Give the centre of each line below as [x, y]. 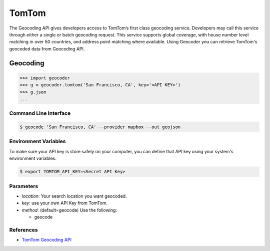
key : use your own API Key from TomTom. [64, 203]
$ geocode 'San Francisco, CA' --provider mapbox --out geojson [100, 127]
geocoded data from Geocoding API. [47, 49]
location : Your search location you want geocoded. [74, 196]
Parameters [24, 186]
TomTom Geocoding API [47, 240]
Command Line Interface [40, 113]
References [23, 230]
